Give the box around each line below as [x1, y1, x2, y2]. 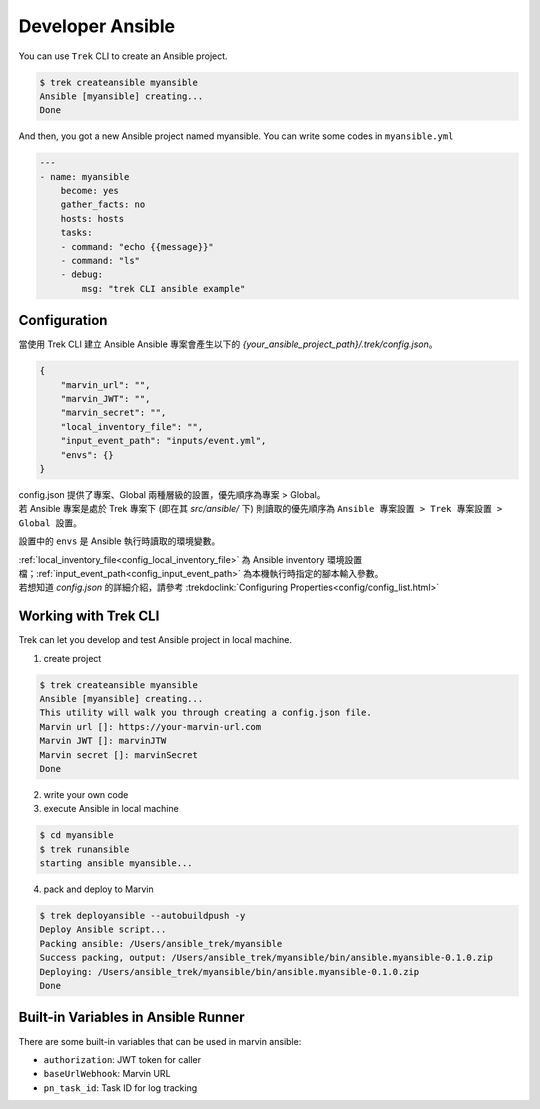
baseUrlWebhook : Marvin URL [43, 1068, 171, 1080]
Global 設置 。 [18, 516, 83, 529]
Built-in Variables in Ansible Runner [18, 1009, 245, 1026]
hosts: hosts [60, 213, 125, 224]
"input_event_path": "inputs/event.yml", [60, 435, 267, 447]
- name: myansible [39, 171, 130, 182]
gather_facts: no [60, 199, 146, 210]
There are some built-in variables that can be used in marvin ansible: [18, 1035, 302, 1047]
